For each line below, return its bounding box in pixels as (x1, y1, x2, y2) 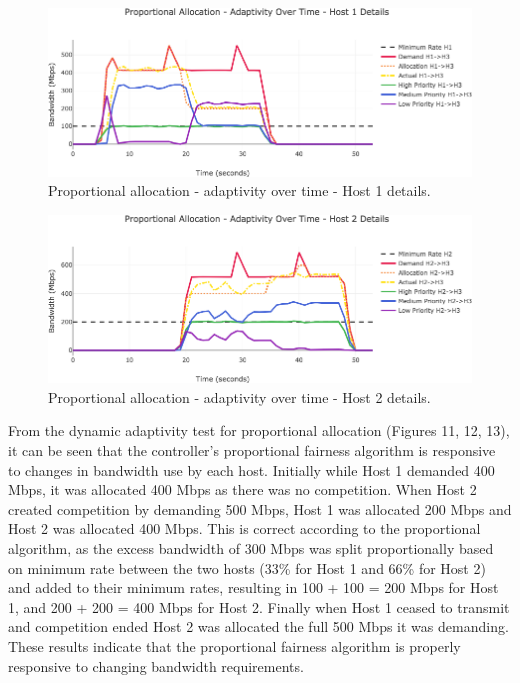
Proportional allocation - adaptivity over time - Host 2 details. (48, 386, 431, 407)
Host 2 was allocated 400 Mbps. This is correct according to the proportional (8, 518, 481, 539)
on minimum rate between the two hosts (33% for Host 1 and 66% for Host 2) (8, 557, 486, 578)
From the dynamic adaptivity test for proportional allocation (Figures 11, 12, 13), (8, 420, 510, 441)
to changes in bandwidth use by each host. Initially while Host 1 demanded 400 (8, 459, 495, 480)
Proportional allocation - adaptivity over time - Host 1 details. (48, 180, 431, 201)
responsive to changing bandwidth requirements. (8, 655, 304, 676)
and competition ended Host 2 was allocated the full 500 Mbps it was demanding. (8, 616, 509, 637)
